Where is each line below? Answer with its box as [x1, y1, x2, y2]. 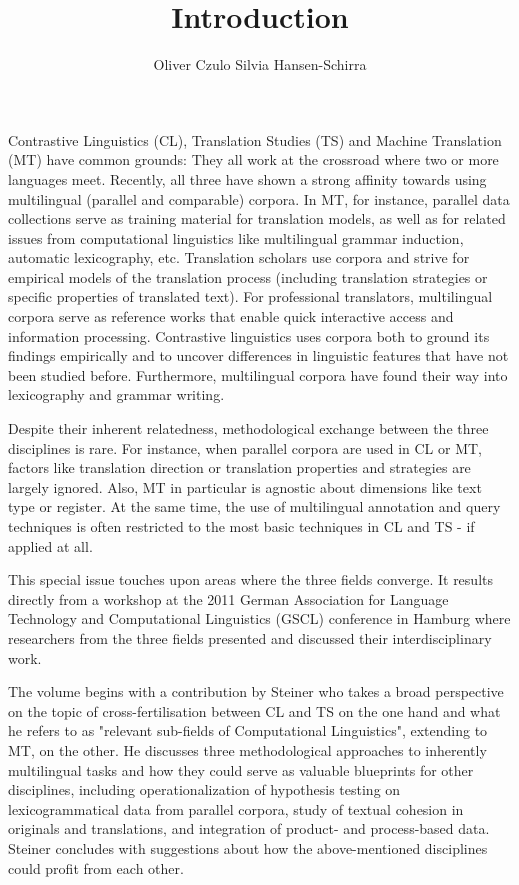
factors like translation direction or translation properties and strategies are [8, 457, 471, 478]
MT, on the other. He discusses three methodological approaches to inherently [8, 739, 487, 760]
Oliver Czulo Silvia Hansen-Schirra [153, 54, 367, 75]
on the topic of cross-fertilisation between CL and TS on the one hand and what [8, 700, 501, 721]
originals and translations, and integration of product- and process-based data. [8, 818, 490, 839]
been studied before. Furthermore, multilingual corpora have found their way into [8, 364, 508, 385]
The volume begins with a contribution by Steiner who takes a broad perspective [8, 681, 504, 702]
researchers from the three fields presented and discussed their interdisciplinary [8, 627, 492, 648]
